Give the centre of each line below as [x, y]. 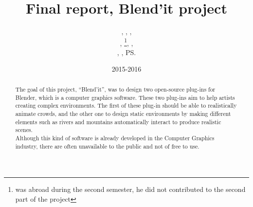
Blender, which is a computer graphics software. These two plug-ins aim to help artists [125, 97]
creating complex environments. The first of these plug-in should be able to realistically [126, 105]
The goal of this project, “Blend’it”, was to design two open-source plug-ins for [115, 89]
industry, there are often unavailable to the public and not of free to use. [107, 146]
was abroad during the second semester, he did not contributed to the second [130, 189]
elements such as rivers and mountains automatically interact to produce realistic [118, 122]
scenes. [24, 130]
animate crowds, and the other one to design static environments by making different [123, 113]
